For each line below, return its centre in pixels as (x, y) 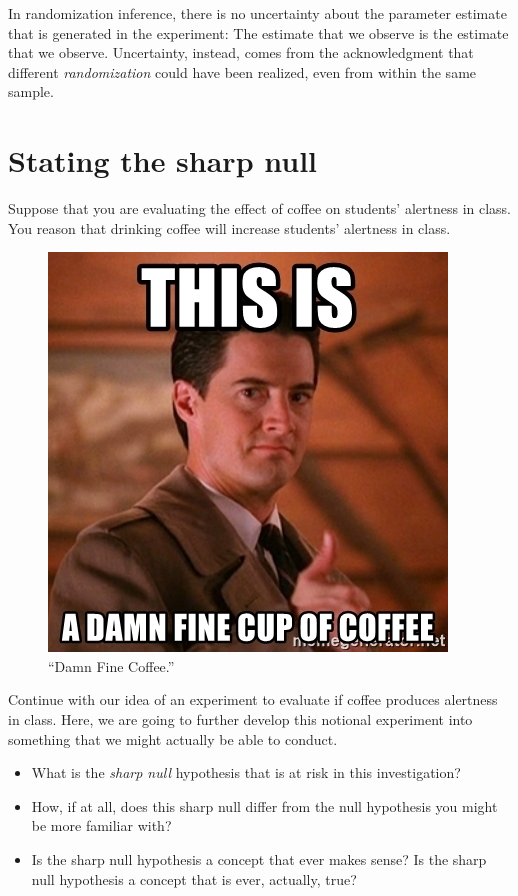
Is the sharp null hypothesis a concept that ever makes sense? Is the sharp (259, 859)
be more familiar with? (101, 825)
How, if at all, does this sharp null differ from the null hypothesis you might (264, 805)
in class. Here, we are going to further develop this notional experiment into (240, 719)
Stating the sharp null (163, 160)
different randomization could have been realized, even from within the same (242, 71)
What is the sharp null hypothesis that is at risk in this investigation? (246, 772)
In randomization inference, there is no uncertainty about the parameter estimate (257, 13)
